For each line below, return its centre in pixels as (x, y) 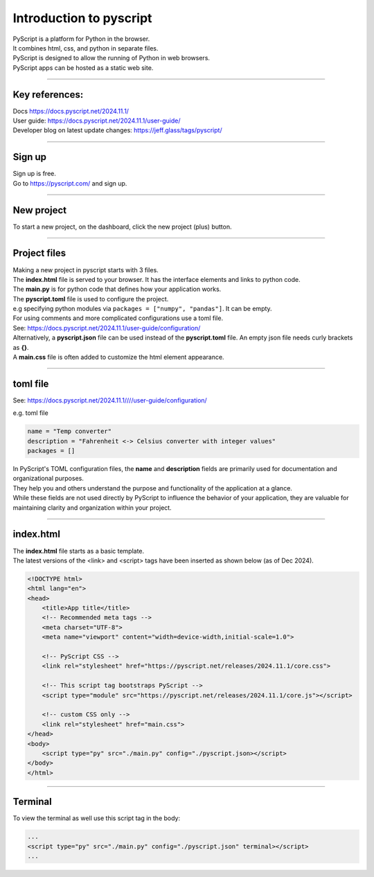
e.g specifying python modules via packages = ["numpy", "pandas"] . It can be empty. (143, 309)
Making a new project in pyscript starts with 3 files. (86, 269)
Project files (39, 253)
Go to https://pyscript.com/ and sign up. (70, 183)
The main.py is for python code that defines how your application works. (117, 289)
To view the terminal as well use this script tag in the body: (96, 818)
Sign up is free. (35, 174)
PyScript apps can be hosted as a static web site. (83, 68)
